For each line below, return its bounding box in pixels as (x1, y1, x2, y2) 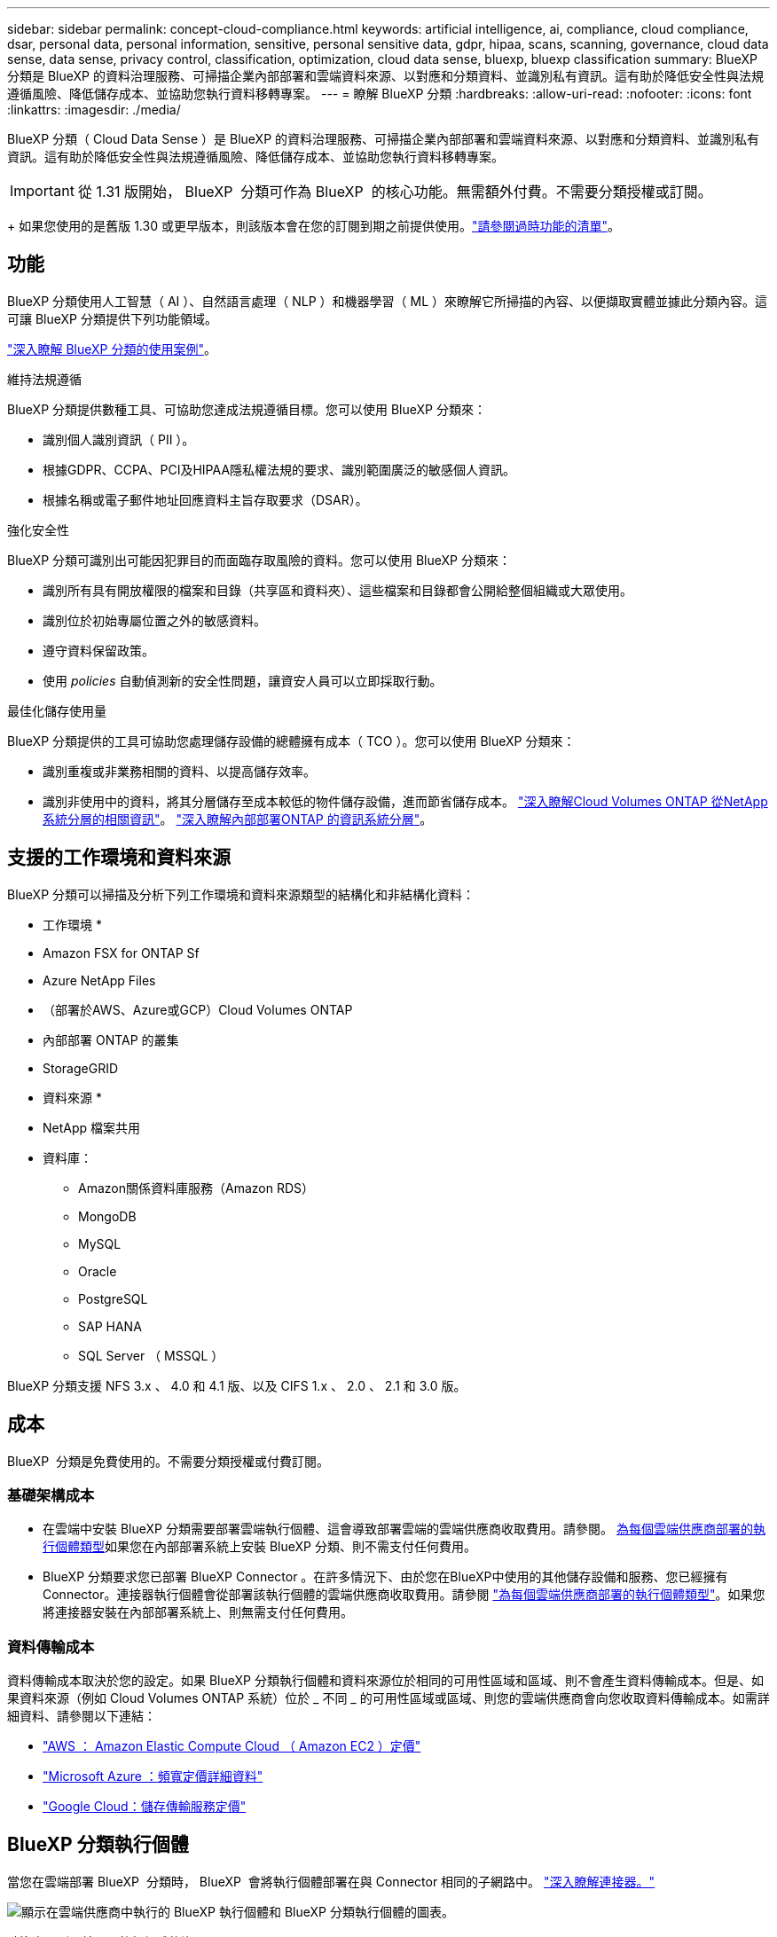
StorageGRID (43, 1060, 119, 1076)
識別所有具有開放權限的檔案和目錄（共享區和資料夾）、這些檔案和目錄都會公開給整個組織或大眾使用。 (43, 582, 632, 598)
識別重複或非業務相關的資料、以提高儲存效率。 (43, 763, 316, 779)
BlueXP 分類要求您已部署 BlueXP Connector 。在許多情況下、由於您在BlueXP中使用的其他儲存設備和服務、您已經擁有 (43, 1569, 728, 1585)
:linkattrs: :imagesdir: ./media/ (7, 102, 181, 117)
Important (10, 182, 75, 200)
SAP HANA (78, 1318, 142, 1334)
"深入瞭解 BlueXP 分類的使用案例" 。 (7, 341, 217, 357)
